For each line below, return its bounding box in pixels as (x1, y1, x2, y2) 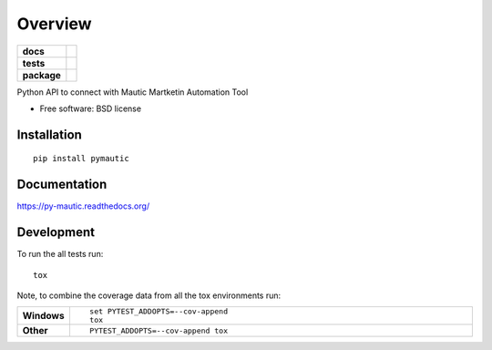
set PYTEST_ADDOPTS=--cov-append (89, 306, 228, 316)
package (22, 68, 61, 81)
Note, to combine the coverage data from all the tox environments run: (16, 290, 282, 301)
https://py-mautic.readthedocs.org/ (16, 201, 150, 211)
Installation (16, 127, 82, 142)
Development (16, 224, 96, 241)
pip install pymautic (33, 153, 129, 164)
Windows (22, 310, 65, 323)
